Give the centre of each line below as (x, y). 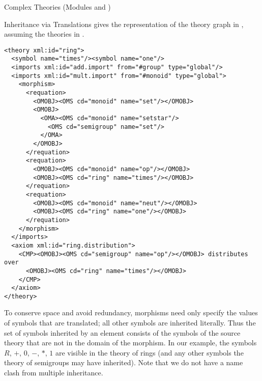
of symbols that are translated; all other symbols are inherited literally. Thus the (130, 323)
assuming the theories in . (44, 34)
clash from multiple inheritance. (54, 373)
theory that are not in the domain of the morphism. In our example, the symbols (130, 343)
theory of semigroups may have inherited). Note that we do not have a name (124, 362)
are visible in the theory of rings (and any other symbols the (149, 352)
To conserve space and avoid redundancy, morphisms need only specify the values (131, 312)
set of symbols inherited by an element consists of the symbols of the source (122, 332)
